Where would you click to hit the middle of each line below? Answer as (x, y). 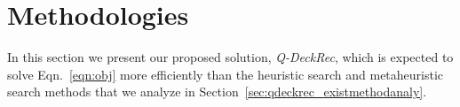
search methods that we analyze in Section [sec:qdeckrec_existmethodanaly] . (217, 92)
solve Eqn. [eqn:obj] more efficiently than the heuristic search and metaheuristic (226, 74)
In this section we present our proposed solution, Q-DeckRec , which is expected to (230, 57)
